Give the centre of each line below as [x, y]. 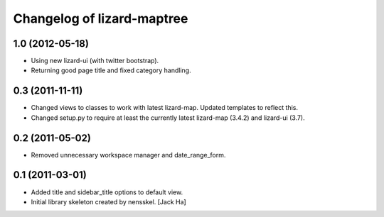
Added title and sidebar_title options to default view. [107, 192]
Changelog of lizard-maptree [101, 18]
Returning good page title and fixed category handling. [111, 70]
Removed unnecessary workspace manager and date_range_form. [128, 155]
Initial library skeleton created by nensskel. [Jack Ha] [108, 201]
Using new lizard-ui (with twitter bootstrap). [95, 61]
